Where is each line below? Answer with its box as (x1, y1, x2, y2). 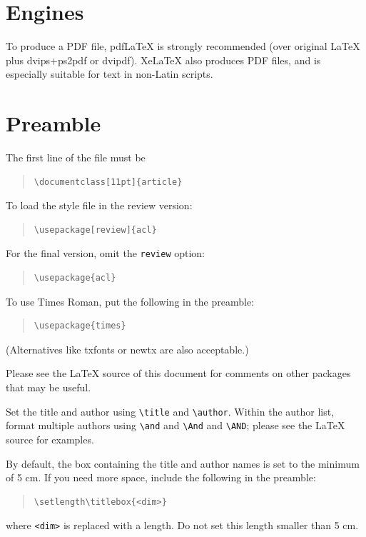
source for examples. (6, 431, 94, 446)
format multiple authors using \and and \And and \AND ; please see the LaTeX (6, 418, 345, 433)
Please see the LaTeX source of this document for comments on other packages (6, 366, 351, 381)
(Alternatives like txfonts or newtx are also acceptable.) (6, 341, 249, 356)
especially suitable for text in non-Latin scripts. (6, 66, 213, 81)
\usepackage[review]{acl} (34, 224, 157, 235)
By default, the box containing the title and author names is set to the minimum (6, 456, 360, 471)
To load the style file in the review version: (6, 198, 193, 213)
